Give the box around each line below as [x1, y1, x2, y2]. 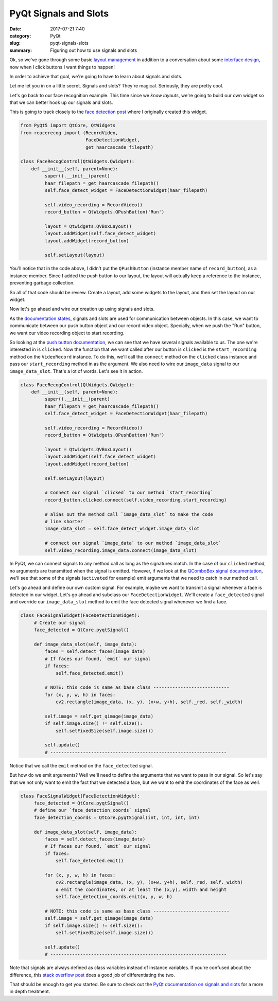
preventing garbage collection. [9, 280, 75, 286]
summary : [9, 47, 32, 53]
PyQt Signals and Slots [9, 8, 109, 19]
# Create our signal [33, 620, 86, 625]
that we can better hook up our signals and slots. [9, 99, 113, 105]
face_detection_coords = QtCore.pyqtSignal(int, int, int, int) [33, 814, 200, 820]
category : [9, 32, 31, 39]
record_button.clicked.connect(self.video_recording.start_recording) [44, 497, 227, 503]
